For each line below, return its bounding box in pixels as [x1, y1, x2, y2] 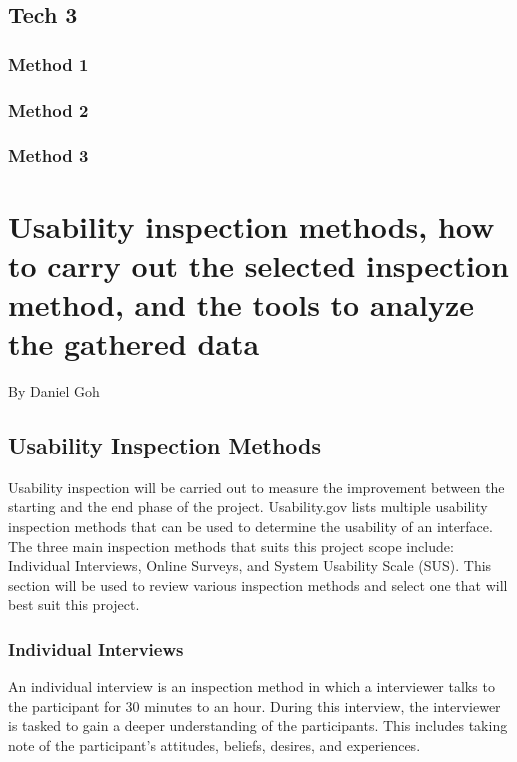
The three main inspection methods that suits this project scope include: [8, 535, 454, 556]
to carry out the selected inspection [8, 244, 509, 285]
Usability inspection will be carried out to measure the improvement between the [8, 476, 505, 497]
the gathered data [8, 323, 260, 364]
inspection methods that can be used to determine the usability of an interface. [8, 515, 493, 536]
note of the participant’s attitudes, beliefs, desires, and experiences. [8, 734, 421, 755]
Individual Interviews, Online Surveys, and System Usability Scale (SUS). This [8, 555, 492, 576]
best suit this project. [8, 594, 140, 615]
